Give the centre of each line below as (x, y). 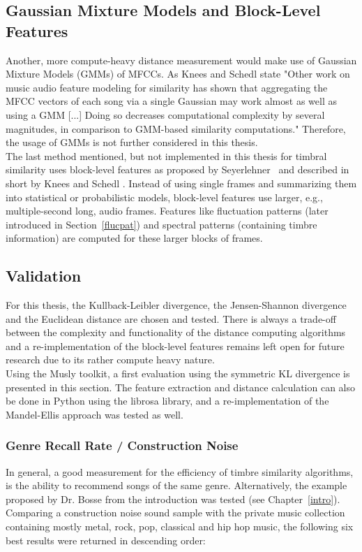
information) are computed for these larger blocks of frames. (134, 238)
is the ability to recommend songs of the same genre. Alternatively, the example (176, 485)
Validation (44, 276)
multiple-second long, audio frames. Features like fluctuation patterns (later (167, 211)
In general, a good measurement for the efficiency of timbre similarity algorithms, (180, 471)
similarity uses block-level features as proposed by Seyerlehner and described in (178, 169)
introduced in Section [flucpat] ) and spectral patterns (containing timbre (161, 224)
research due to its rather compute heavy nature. (110, 359)
